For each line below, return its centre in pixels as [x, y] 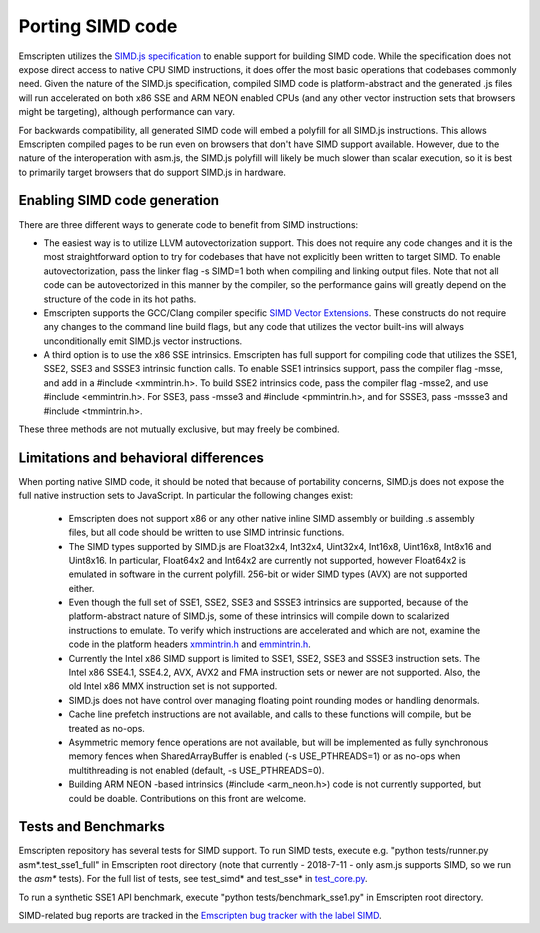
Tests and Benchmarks [91, 826]
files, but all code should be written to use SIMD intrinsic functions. [206, 532]
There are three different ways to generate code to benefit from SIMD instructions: [188, 224]
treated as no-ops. [106, 728]
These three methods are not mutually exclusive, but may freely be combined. [179, 429]
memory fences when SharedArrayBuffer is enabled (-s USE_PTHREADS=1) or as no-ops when [264, 756]
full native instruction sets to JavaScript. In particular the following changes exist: [186, 496]
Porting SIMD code [98, 26]
